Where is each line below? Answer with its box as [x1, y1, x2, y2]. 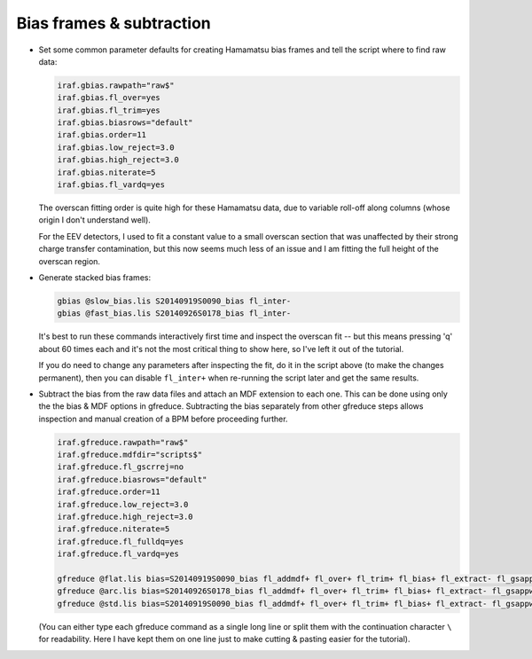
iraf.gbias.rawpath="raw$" [57, 80, 175, 90]
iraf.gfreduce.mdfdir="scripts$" [57, 450, 203, 460]
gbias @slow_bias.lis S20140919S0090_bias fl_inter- [57, 295, 292, 306]
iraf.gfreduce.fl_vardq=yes [57, 549, 179, 559]
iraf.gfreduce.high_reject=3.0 [57, 512, 194, 522]
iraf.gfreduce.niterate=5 [57, 524, 170, 534]
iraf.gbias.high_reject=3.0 [57, 155, 179, 165]
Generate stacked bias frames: [38, 271, 151, 283]
